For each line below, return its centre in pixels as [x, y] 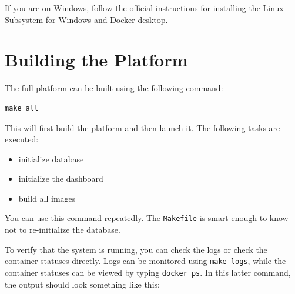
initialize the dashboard [61, 178]
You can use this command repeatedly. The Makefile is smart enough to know [147, 218]
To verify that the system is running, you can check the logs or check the [136, 249]
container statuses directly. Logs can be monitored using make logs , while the [145, 261]
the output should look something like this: [82, 284]
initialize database [51, 158]
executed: [22, 139]
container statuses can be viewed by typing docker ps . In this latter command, [148, 272]
